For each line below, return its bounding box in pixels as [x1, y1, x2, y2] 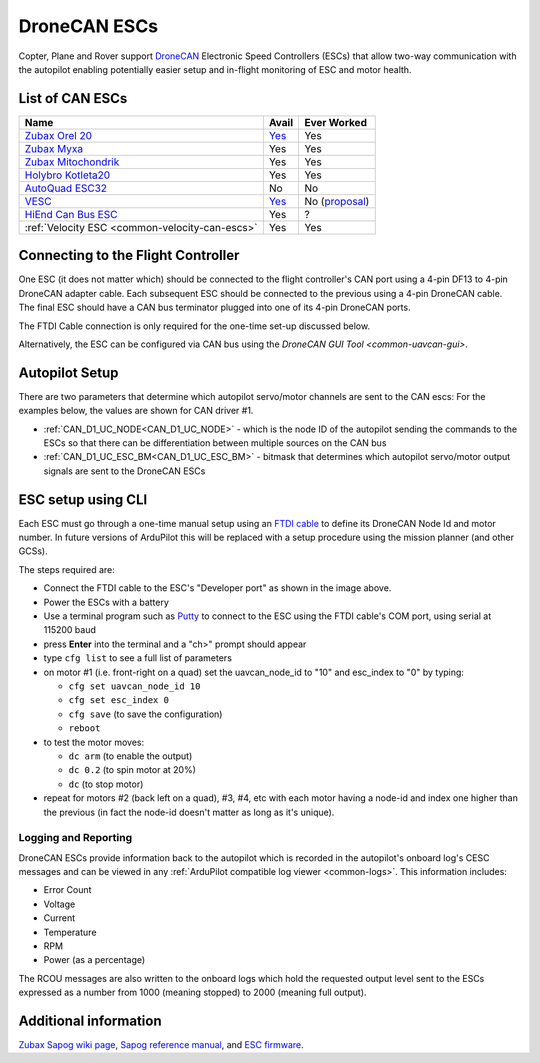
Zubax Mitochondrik [24, 155, 120, 169]
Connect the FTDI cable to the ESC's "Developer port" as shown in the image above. [43, 582, 392, 594]
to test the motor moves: [43, 736, 145, 748]
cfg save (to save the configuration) [68, 708, 223, 720]
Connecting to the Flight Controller [18, 247, 240, 264]
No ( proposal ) [304, 194, 370, 208]
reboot [68, 723, 101, 734]
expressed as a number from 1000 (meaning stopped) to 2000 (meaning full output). [18, 986, 367, 999]
